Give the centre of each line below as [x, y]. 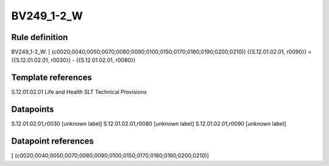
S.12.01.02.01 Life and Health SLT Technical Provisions [79, 92]
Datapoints [33, 109]
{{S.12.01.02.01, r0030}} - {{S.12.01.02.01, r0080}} [73, 60]
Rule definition [40, 37]
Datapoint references [53, 141]
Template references [52, 78]
